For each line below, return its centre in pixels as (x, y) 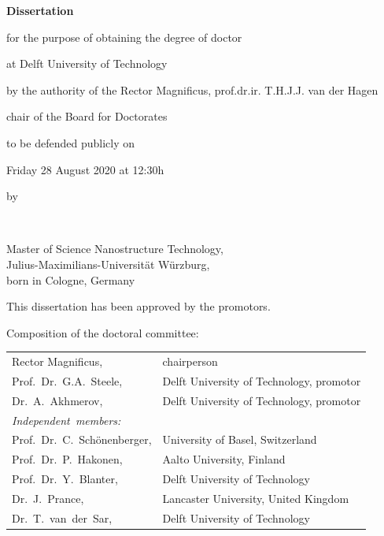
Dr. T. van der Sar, (62, 517)
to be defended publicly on (70, 142)
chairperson (190, 361)
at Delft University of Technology (87, 63)
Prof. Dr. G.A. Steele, (67, 380)
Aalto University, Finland (224, 459)
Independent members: (66, 420)
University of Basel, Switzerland (240, 439)
